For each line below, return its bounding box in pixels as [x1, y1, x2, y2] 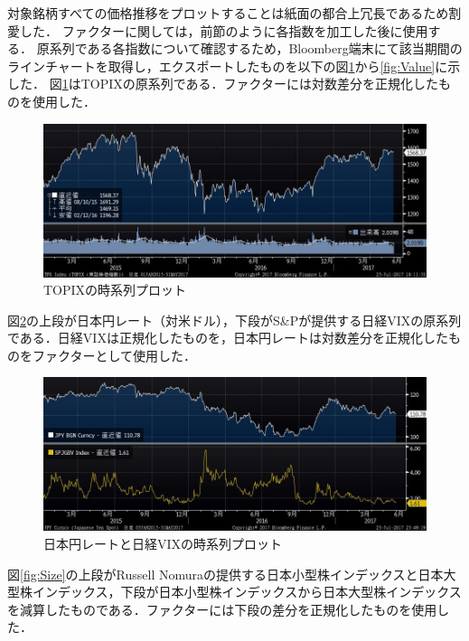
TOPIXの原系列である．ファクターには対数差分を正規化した [80, 74, 439, 93]
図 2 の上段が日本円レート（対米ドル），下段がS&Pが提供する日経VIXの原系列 [7, 310, 462, 329]
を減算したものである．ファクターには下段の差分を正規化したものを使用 [7, 599, 437, 618]
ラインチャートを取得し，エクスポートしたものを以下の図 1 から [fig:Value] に [7, 56, 448, 75]
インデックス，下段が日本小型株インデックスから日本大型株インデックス [32, 582, 462, 601]
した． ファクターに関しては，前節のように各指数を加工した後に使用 [19, 21, 428, 40]
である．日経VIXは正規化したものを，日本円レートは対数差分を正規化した [7, 328, 448, 347]
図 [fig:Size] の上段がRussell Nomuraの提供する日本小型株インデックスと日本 [7, 564, 444, 583]
